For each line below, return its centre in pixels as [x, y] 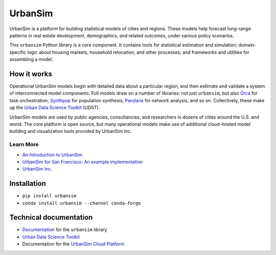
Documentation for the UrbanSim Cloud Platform [73, 244]
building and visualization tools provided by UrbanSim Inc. [71, 131]
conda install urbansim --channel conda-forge [82, 203]
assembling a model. [31, 59]
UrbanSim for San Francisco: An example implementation [83, 161]
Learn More [24, 145]
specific [18, 52]
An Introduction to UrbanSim [52, 155]
